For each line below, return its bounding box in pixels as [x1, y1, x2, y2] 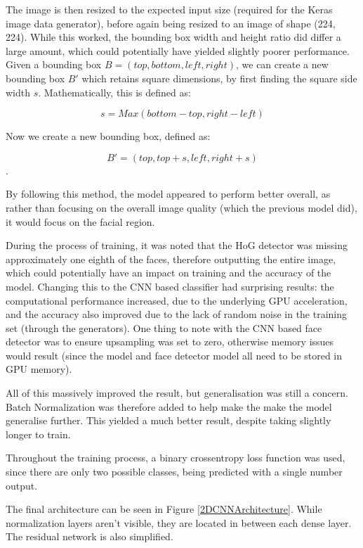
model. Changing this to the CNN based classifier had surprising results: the [6, 279, 334, 293]
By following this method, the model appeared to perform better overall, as [6, 186, 331, 201]
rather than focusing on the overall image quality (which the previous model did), [6, 200, 357, 215]
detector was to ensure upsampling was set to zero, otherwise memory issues [6, 334, 334, 349]
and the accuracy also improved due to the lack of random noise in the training [6, 307, 348, 321]
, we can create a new [235, 57, 329, 72]
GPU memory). [6, 362, 72, 376]
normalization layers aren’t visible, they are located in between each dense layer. [6, 515, 352, 530]
